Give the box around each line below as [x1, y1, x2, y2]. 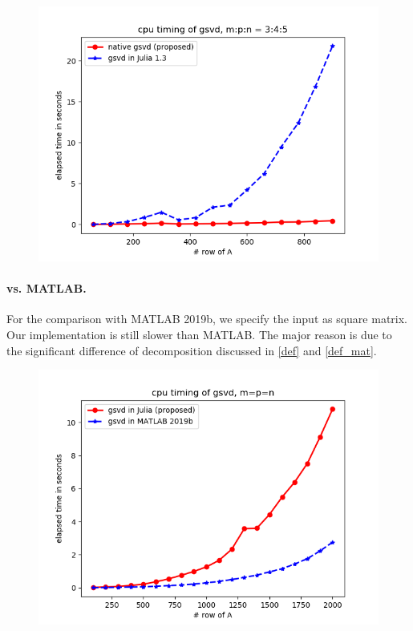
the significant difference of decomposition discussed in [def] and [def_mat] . [6, 342, 377, 358]
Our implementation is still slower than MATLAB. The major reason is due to [6, 326, 392, 342]
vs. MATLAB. [6, 280, 87, 297]
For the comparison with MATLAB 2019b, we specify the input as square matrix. [6, 310, 407, 327]
